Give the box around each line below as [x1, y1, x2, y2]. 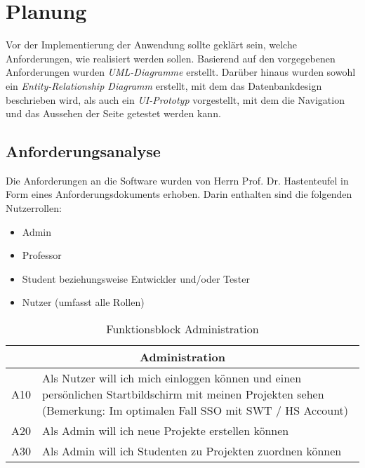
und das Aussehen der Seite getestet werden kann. [6, 106, 221, 121]
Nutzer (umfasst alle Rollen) [22, 295, 145, 309]
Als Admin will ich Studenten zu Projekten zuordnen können [42, 443, 342, 460]
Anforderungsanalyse [6, 140, 161, 162]
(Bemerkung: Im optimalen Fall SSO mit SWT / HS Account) [42, 402, 349, 419]
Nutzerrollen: [6, 201, 62, 215]
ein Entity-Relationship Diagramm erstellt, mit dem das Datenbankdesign [6, 78, 322, 93]
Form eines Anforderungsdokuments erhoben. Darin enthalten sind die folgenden [6, 187, 352, 201]
